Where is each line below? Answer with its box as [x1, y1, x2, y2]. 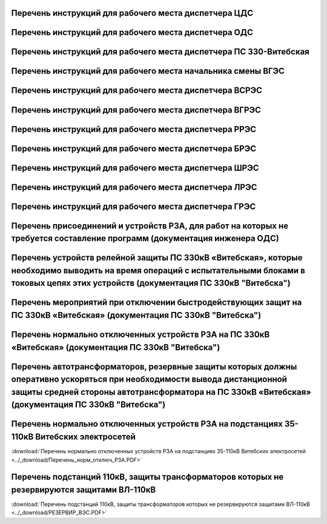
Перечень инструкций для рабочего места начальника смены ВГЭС [11, 66, 285, 76]
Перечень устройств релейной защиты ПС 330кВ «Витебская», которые [11, 253, 303, 263]
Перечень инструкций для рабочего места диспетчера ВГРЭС [11, 105, 262, 115]
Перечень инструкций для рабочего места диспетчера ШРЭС [11, 162, 259, 173]
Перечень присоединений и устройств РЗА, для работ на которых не [11, 221, 289, 231]
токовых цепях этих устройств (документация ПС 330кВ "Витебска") [11, 278, 291, 288]
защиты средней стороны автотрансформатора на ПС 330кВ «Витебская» [11, 386, 312, 397]
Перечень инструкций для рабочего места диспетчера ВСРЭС [11, 85, 263, 96]
